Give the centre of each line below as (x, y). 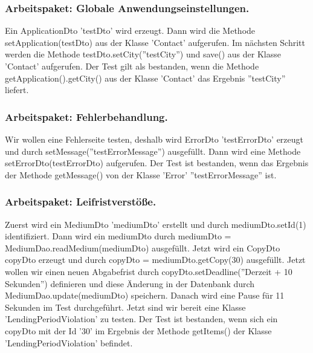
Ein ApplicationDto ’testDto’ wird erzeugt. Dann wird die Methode (130, 31)
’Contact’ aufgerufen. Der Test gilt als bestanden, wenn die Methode (132, 66)
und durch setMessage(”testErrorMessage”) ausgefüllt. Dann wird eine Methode (153, 151)
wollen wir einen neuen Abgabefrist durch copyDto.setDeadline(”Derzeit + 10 (149, 271)
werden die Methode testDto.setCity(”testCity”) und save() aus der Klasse (143, 54)
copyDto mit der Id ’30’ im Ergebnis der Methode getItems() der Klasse (138, 330)
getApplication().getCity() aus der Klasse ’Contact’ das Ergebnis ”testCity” (145, 78)
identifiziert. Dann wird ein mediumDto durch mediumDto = (118, 236)
